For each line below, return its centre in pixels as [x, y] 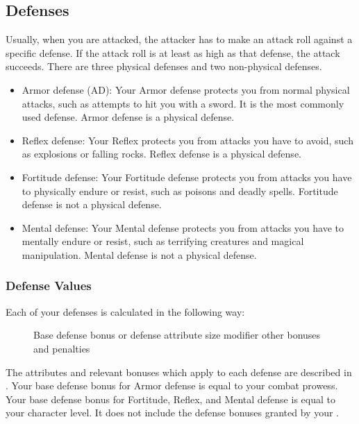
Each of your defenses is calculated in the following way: [125, 311]
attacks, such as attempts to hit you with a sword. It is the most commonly [183, 103]
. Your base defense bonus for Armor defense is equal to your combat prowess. [172, 385]
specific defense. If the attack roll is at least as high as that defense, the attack [173, 52]
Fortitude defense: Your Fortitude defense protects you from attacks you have [187, 177]
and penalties [62, 348]
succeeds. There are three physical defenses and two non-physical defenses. [164, 66]
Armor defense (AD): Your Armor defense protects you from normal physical [186, 89]
